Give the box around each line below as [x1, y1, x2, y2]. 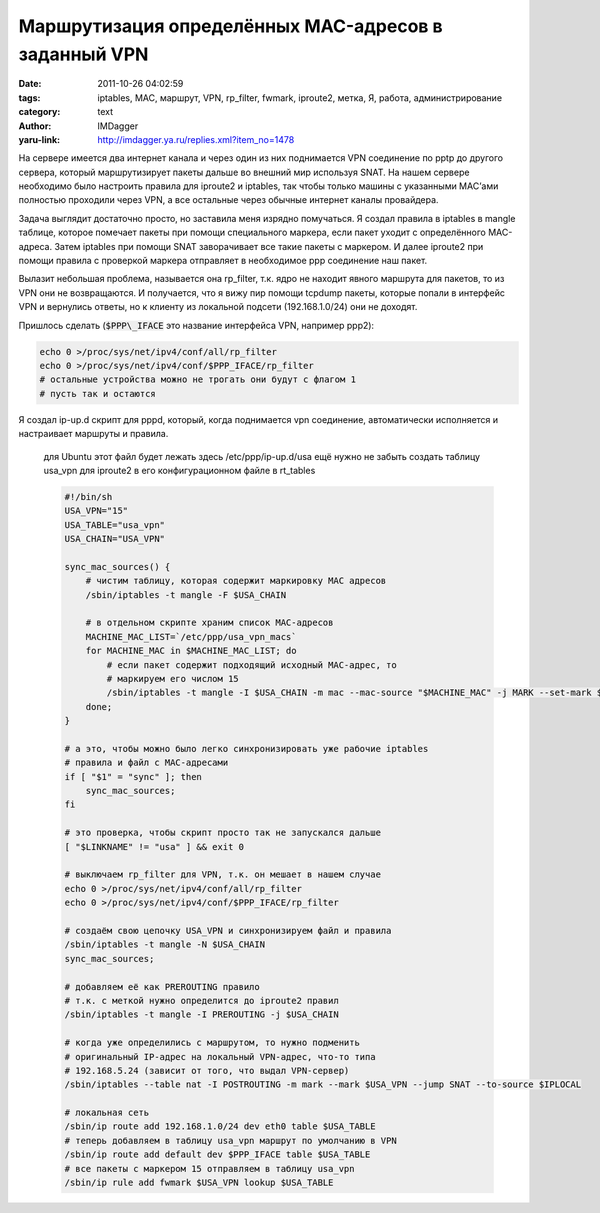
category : [18, 106, 61, 118]
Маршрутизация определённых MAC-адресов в [18, 15, 444, 37]
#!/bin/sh [64, 491, 113, 502]
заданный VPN [18, 43, 149, 65]
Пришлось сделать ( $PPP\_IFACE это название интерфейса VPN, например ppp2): [18, 319, 375, 331]
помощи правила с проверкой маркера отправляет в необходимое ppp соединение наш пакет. [18, 255, 428, 267]
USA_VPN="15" [64, 505, 129, 517]
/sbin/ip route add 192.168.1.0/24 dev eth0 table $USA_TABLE [64, 1121, 376, 1132]
